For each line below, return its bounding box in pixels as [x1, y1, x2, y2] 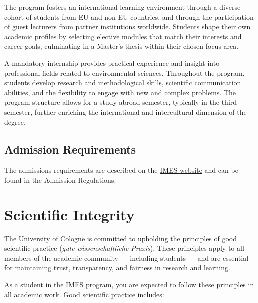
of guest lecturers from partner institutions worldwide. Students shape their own [4, 21, 251, 32]
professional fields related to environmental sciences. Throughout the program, [4, 67, 245, 78]
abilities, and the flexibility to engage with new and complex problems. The [4, 87, 236, 97]
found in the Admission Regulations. [4, 174, 116, 185]
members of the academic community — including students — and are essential [4, 252, 249, 263]
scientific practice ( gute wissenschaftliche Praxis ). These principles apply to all [4, 243, 244, 253]
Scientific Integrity [4, 204, 135, 224]
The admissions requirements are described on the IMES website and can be [4, 165, 238, 175]
